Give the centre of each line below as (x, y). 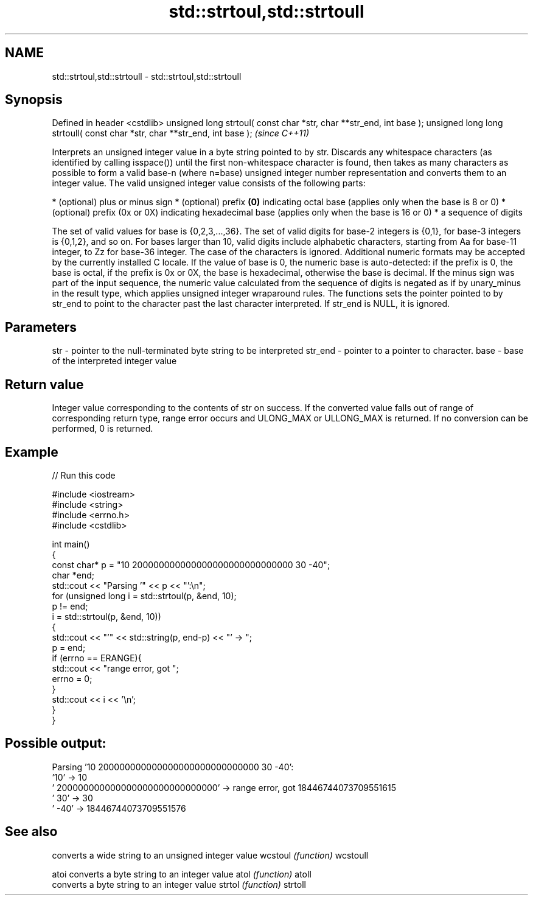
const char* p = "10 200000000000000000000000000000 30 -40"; (191, 564)
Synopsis (34, 100)
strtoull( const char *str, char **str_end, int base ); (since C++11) (180, 133)
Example (32, 452)
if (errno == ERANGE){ (97, 658)
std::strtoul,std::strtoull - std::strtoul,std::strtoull (147, 76)
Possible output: (56, 744)
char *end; (73, 575)
